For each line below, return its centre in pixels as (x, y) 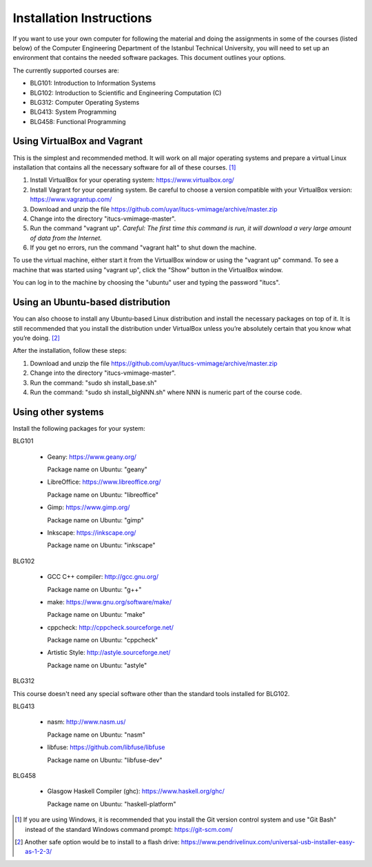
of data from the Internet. (66, 238)
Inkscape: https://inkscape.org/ (92, 532)
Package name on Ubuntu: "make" (96, 615)
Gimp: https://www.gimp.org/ (89, 507)
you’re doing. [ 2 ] (36, 338)
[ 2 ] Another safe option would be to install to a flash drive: (97, 841)
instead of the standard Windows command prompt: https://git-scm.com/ (129, 829)
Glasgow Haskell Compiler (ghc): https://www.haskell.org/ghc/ (136, 791)
